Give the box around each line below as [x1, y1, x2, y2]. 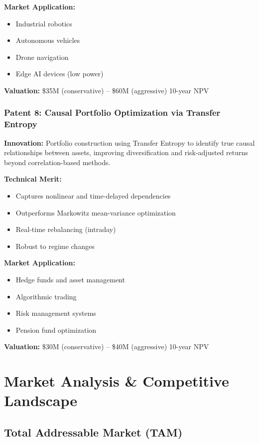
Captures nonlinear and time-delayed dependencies [15, 191, 171, 201]
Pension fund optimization [15, 324, 97, 335]
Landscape [4, 390, 78, 411]
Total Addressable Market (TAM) [4, 424, 183, 440]
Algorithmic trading [15, 291, 77, 301]
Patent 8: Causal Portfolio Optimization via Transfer [4, 106, 221, 119]
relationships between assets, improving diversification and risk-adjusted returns [4, 147, 248, 158]
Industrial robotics [15, 18, 72, 28]
